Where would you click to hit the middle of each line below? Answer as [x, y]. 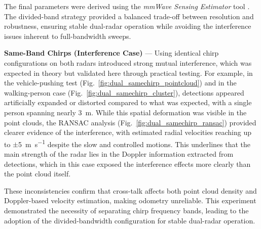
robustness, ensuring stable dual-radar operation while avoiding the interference [128, 26]
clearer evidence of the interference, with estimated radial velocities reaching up [128, 132]
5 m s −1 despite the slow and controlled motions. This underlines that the [135, 143]
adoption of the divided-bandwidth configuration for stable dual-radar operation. [130, 220]
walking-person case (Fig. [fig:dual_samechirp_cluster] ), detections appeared [124, 92]
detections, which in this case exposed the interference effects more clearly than [127, 164]
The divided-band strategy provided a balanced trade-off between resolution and [129, 16]
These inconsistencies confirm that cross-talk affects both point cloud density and [130, 190]
